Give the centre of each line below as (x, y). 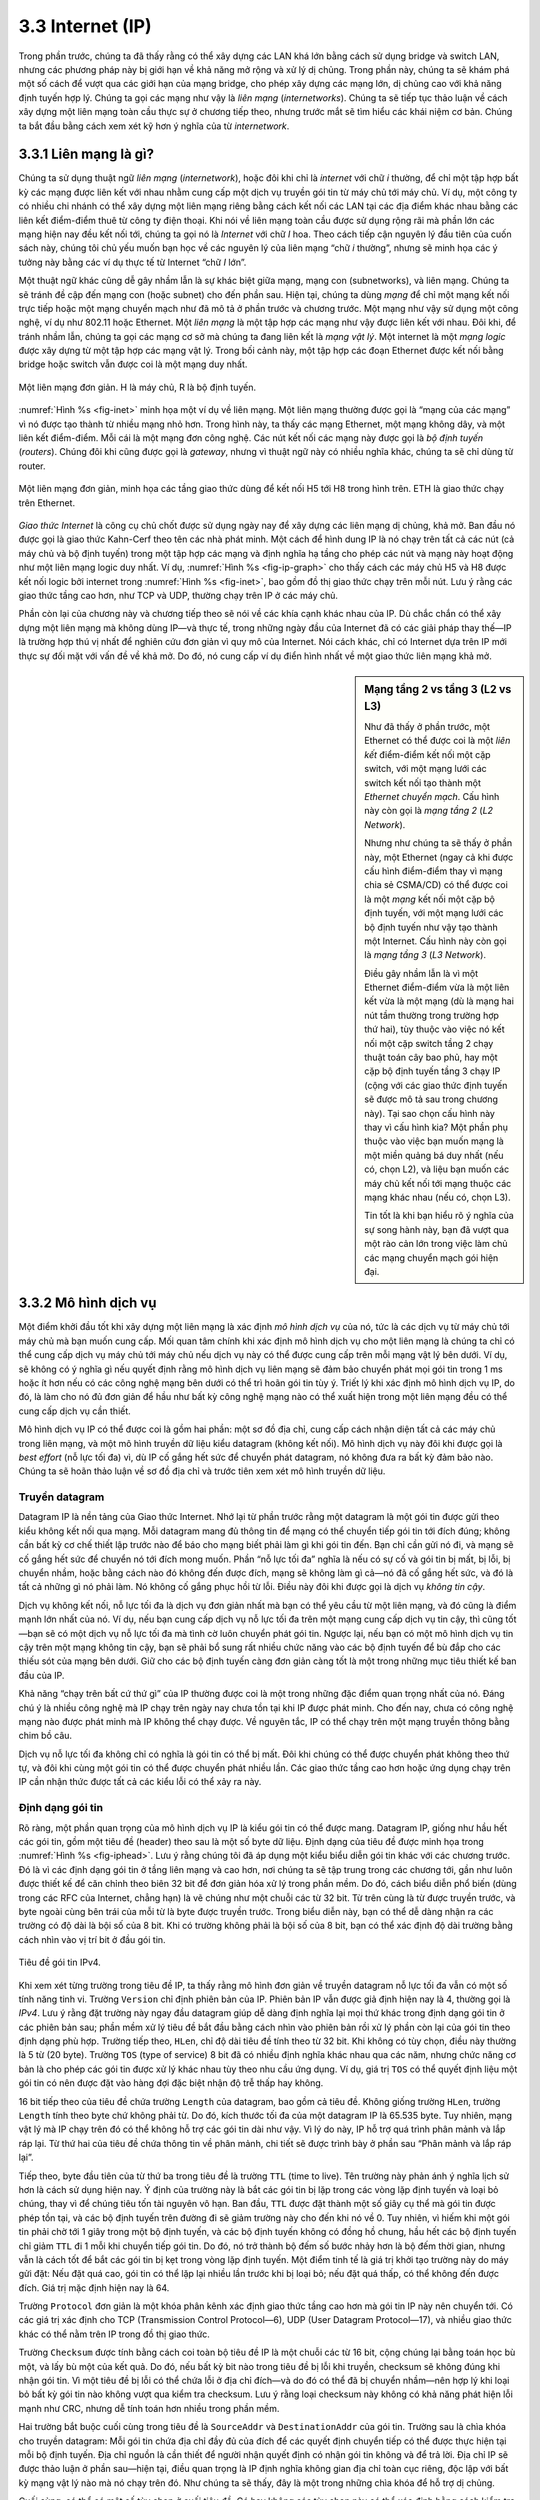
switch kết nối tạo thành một (423, 782)
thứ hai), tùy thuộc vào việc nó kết (434, 1029)
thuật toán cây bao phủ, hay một (431, 1057)
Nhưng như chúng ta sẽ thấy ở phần (438, 843)
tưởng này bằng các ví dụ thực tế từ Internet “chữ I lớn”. (132, 262)
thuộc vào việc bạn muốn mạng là (434, 1141)
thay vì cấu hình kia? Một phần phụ (436, 1127)
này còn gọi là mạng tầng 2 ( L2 (429, 811)
